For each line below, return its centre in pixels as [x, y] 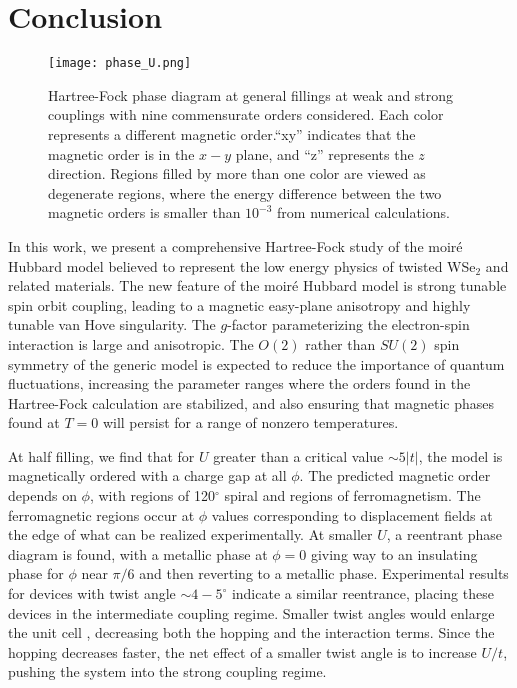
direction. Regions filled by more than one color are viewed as [237, 173]
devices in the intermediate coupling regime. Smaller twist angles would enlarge [251, 612]
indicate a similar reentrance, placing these [362, 593]
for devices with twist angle [92, 593]
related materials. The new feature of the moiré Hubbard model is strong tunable [257, 285]
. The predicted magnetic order [395, 475]
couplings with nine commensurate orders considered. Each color [246, 114]
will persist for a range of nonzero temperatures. [250, 422]
